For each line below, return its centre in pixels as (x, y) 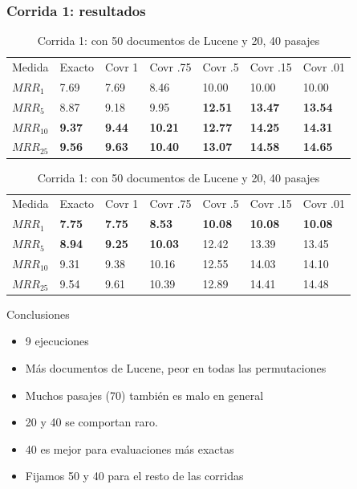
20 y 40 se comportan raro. (91, 422)
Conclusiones (38, 314)
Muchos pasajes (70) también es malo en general (144, 395)
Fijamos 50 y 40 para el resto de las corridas (134, 476)
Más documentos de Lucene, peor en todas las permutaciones (176, 368)
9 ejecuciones (57, 341)
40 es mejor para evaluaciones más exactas (130, 448)
